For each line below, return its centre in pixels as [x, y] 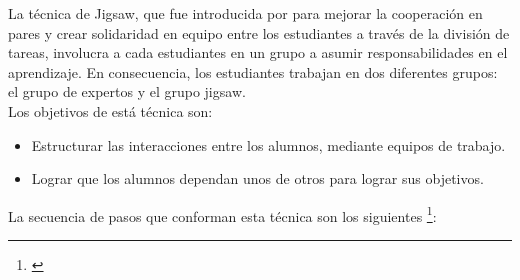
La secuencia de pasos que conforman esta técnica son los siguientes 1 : [222, 214]
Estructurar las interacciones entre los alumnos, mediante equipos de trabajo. [268, 144]
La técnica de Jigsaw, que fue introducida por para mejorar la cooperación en [245, 13]
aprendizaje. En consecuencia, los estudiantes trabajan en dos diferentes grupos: [253, 71]
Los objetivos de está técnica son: [110, 110]
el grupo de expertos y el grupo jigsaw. [127, 91]
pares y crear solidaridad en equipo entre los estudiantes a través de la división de [259, 32]
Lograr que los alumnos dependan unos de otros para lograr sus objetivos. [257, 178]
